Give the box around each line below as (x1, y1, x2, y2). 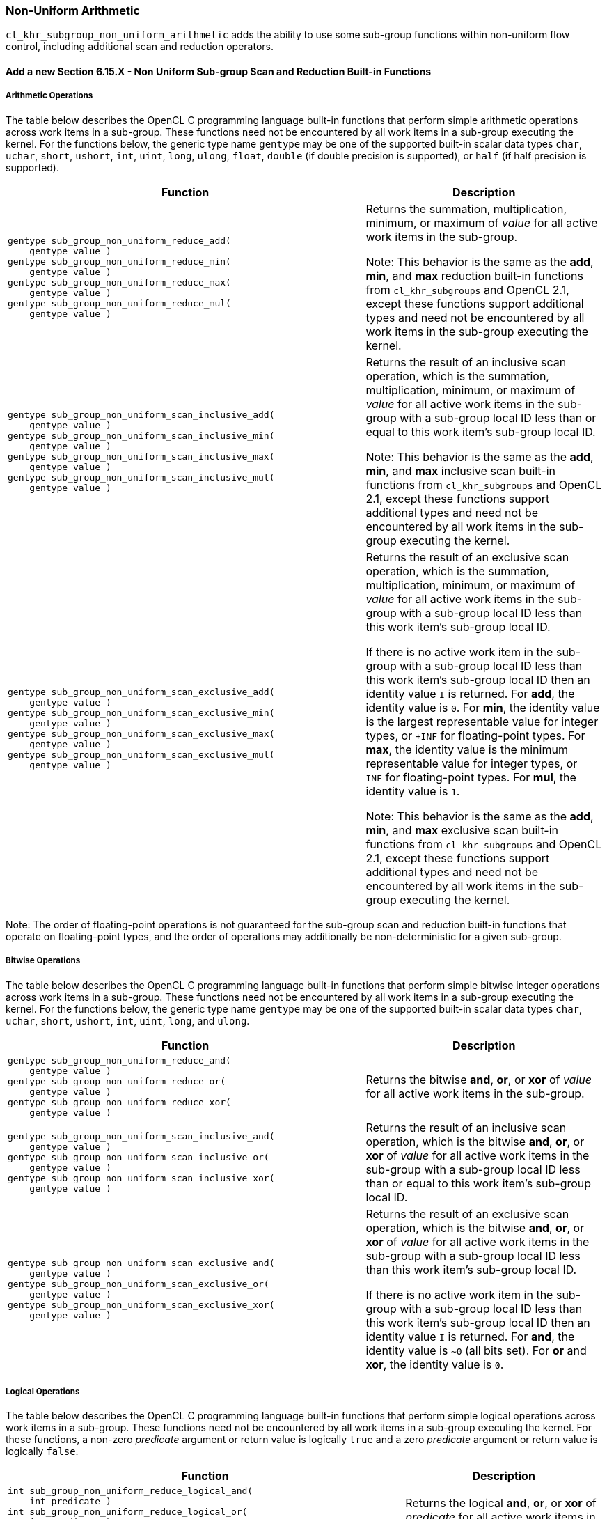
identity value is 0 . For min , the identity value (365, 700, 600, 715)
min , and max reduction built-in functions (365, 268, 583, 283)
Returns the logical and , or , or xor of (405, 1496, 597, 1511)
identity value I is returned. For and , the (365, 1329, 575, 1343)
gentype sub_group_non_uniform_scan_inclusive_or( (8, 1151, 269, 1162)
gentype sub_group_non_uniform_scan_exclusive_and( (8, 1257, 275, 1268)
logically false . (6, 1445, 79, 1458)
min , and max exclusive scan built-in (365, 823, 558, 837)
